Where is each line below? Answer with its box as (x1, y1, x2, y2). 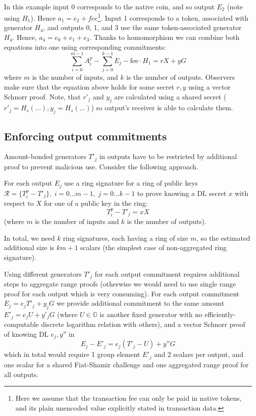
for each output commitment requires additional (95, 268, 240, 279)
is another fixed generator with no (99, 309, 202, 319)
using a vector (188, 81, 231, 92)
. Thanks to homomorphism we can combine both (90, 32, 240, 42)
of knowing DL (4, 329, 49, 339)
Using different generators (4, 268, 82, 279)
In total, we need (4, 232, 55, 243)
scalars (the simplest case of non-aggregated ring (80, 242, 227, 253)
